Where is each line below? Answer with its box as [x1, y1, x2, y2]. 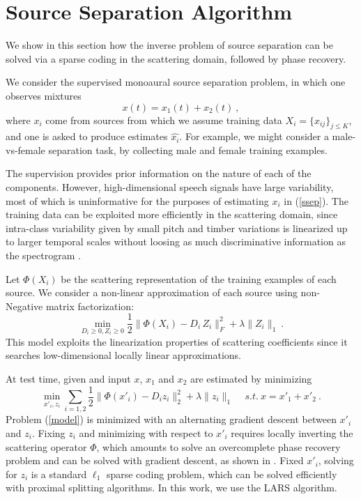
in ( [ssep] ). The [284, 193, 348, 208]
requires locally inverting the [231, 425, 353, 440]
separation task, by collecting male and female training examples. [48, 142, 328, 157]
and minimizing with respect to [79, 425, 213, 440]
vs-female [6, 142, 45, 157]
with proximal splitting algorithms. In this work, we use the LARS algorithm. [6, 480, 337, 495]
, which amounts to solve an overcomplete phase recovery [96, 439, 341, 454]
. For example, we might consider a [179, 129, 329, 144]
